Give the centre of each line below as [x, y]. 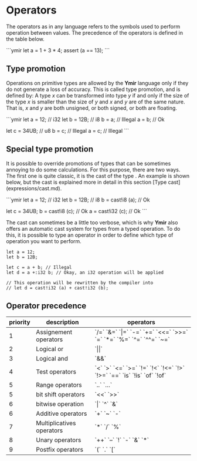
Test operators [56, 372]
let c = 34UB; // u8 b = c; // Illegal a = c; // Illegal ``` [68, 130]
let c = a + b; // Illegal [39, 267]
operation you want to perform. [44, 241]
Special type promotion [50, 149]
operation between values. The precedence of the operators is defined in [95, 32]
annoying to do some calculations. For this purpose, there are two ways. [93, 169]
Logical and [52, 359]
